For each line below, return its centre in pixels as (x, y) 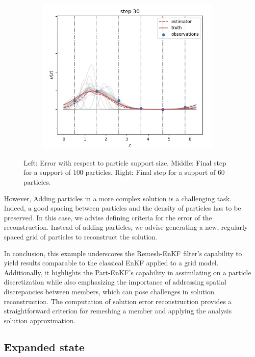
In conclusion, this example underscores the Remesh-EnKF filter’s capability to (123, 253)
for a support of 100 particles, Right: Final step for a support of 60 (124, 172)
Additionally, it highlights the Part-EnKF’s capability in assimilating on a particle (127, 272)
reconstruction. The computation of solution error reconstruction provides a (118, 301)
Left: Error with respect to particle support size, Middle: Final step (125, 162)
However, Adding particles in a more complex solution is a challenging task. (118, 198)
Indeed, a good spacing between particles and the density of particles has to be (123, 208)
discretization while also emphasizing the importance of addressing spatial (115, 282)
